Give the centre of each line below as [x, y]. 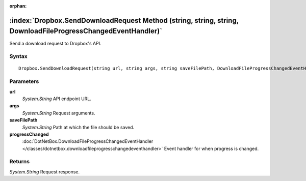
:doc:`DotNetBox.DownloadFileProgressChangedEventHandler [88, 141]
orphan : [18, 6]
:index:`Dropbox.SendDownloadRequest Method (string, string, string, [124, 20]
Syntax [18, 56]
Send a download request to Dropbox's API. [55, 43]
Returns [20, 162]
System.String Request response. [45, 172]
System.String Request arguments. [59, 113]
